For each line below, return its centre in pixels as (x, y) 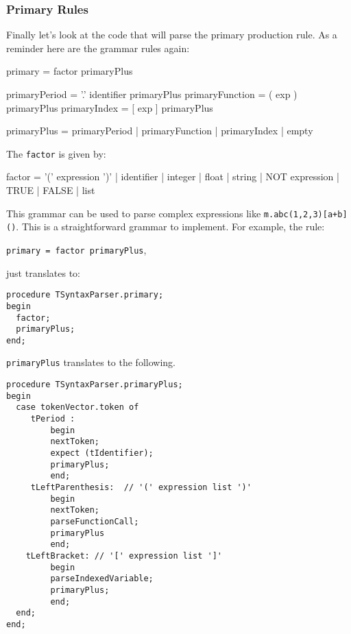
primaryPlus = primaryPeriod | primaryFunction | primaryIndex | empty (160, 131)
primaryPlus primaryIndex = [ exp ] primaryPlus (110, 107)
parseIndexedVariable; (102, 579)
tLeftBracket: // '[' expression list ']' (124, 556)
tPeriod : (53, 419)
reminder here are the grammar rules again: (98, 48)
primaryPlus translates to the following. (91, 362)
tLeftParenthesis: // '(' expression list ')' (141, 488)
